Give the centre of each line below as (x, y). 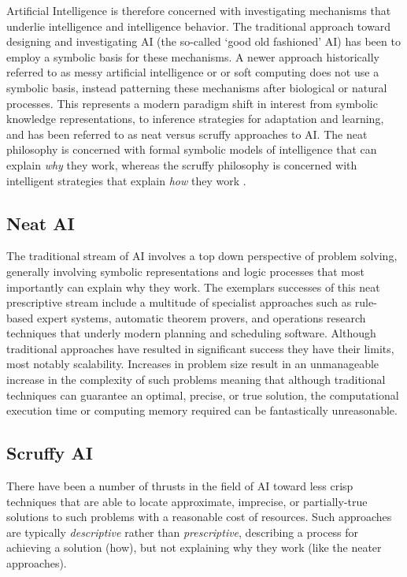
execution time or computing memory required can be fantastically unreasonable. (202, 410)
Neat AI (41, 223)
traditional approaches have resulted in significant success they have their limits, (200, 348)
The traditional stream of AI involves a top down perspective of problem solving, (202, 256)
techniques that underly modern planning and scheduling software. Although (191, 333)
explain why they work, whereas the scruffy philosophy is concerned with (182, 164)
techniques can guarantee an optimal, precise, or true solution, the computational (203, 395)
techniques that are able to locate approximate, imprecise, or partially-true (187, 501)
